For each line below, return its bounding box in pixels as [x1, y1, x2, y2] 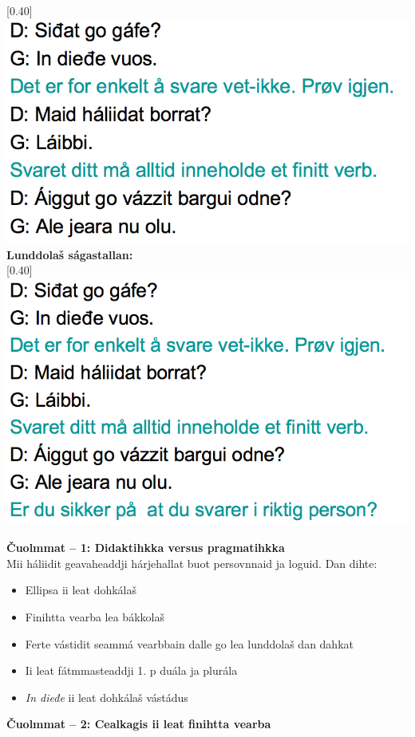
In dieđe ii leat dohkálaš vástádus [25, 688, 188, 705]
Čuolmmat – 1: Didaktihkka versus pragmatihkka [6, 539, 285, 556]
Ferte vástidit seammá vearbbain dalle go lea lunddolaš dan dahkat [25, 635, 354, 652]
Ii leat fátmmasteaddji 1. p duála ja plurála [25, 662, 238, 679]
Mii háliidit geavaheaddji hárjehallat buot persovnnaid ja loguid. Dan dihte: [6, 554, 377, 571]
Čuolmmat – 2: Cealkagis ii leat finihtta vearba [6, 715, 271, 732]
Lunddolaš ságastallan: [6, 246, 133, 262]
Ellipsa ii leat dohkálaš [25, 581, 136, 598]
